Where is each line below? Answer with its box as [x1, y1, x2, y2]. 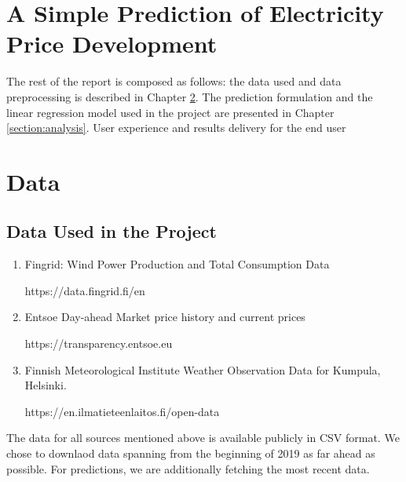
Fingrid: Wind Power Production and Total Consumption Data [24, 256, 330, 272]
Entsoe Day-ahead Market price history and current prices [24, 309, 305, 325]
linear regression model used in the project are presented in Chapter [6, 104, 335, 120]
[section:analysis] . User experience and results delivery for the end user [6, 119, 346, 136]
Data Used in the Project [6, 219, 217, 243]
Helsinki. [24, 377, 67, 393]
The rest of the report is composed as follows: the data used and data [6, 73, 342, 89]
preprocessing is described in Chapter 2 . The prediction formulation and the [6, 88, 373, 104]
